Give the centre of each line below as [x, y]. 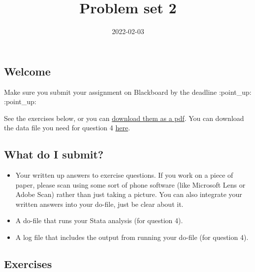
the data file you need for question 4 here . [67, 128]
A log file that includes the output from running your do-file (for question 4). [132, 237]
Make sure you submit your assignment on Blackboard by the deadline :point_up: [128, 92]
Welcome [27, 71]
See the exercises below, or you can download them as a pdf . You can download [124, 118]
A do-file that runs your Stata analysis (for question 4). [99, 220]
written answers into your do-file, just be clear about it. [99, 204]
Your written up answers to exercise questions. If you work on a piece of [124, 175]
